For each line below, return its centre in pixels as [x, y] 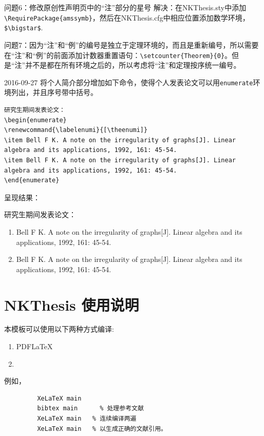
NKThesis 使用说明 [72, 304]
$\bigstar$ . [24, 27]
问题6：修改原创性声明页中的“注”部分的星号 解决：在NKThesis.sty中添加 [125, 7]
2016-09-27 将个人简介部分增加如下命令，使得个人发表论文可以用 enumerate [129, 82]
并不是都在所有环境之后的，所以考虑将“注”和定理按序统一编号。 [133, 65]
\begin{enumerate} [35, 120]
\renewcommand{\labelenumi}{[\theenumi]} [76, 130]
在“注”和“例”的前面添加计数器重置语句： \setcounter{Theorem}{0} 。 [118, 55]
